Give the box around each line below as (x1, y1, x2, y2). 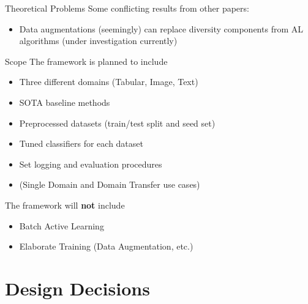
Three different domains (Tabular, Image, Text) (19, 75, 198, 88)
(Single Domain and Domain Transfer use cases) (19, 178, 200, 191)
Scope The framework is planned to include (5, 54, 168, 67)
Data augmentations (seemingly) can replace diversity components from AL (19, 22, 303, 35)
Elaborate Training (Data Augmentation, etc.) (19, 240, 193, 253)
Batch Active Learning (19, 219, 104, 232)
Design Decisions (5, 275, 150, 300)
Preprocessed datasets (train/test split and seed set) (19, 116, 216, 129)
